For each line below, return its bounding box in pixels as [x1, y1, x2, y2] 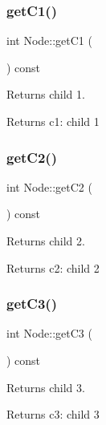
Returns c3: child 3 [6, 406, 100, 423]
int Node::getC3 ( [6, 325, 92, 342]
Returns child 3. [6, 378, 85, 395]
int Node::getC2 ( [6, 178, 92, 195]
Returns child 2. [6, 233, 85, 249]
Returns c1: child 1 [6, 113, 100, 129]
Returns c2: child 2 [6, 259, 100, 276]
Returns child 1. [6, 86, 85, 103]
